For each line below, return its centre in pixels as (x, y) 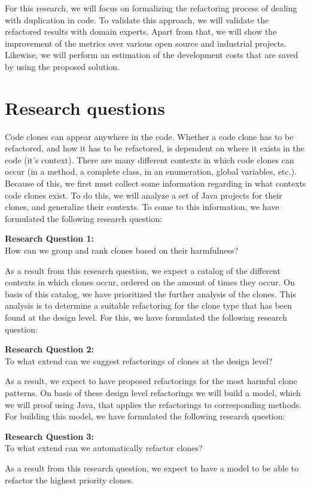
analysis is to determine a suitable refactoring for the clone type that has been (149, 305)
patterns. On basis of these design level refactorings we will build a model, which (153, 392)
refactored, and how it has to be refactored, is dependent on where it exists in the (155, 148)
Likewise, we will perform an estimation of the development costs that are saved (152, 55)
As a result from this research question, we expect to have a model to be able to (152, 468)
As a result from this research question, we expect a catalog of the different (143, 270)
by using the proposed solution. (62, 66)
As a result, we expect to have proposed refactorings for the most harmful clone (151, 381)
